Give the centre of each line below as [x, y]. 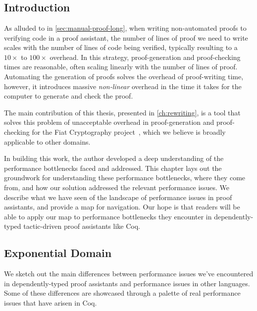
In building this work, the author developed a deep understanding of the [114, 158]
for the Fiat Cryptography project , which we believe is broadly [129, 131]
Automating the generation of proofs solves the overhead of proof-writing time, [124, 76]
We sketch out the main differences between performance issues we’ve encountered [129, 274]
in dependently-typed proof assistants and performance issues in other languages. [127, 283]
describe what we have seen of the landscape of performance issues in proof [118, 197]
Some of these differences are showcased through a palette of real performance [122, 293]
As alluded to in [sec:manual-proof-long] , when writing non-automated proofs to [125, 28]
